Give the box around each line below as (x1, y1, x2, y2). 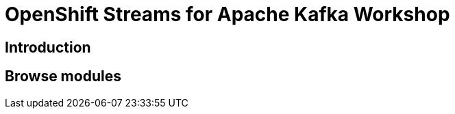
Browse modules (5, 68, 121, 85)
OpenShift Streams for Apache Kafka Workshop (5, 3, 450, 26)
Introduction (5, 38, 91, 56)
